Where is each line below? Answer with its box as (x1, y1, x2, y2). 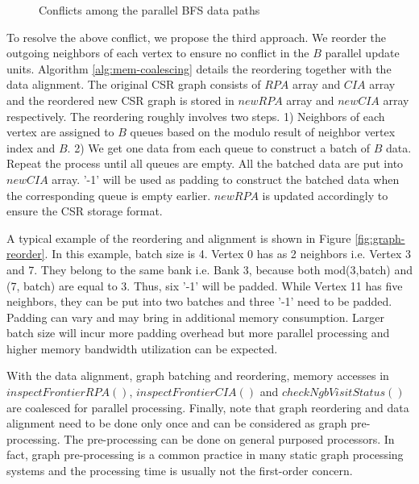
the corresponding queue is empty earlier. (6, 186, 211, 203)
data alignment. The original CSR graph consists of (6, 76, 261, 93)
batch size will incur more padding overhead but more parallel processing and (6, 324, 390, 341)
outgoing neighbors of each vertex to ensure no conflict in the (6, 44, 309, 61)
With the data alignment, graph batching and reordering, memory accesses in (6, 367, 389, 384)
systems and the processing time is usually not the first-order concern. (6, 462, 353, 479)
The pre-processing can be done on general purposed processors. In (64, 430, 395, 447)
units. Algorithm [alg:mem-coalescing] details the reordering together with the (6, 60, 392, 77)
